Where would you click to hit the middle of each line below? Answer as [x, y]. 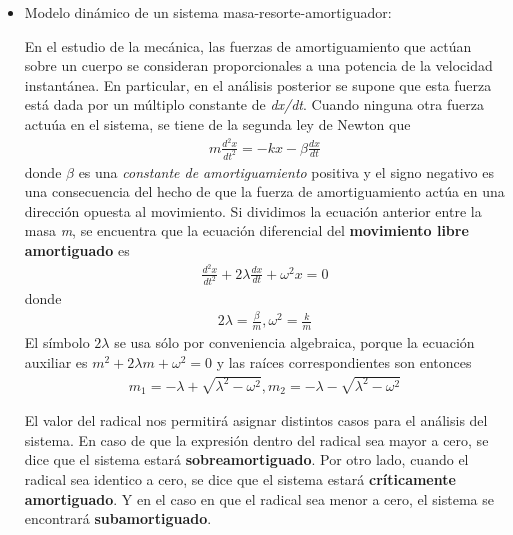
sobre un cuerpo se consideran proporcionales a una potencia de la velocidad [258, 65]
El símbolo [57, 342]
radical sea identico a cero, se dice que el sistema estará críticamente [240, 479]
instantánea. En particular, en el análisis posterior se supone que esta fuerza [258, 84]
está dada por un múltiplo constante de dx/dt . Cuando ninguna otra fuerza [254, 104]
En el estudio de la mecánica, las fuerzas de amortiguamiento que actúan [248, 45]
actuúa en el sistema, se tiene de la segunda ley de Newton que [217, 123]
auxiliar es [56, 361]
